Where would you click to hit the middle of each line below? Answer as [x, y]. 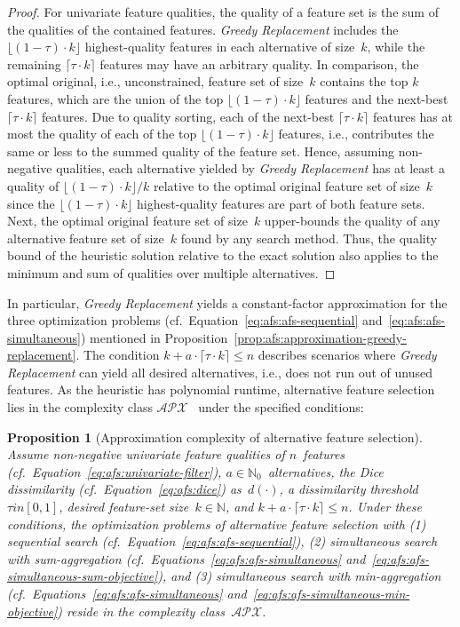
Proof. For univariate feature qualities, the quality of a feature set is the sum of [223, 12]
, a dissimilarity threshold [349, 489]
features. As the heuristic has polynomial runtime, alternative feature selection [221, 389]
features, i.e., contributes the [356, 134]
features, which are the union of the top [115, 98]
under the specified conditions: [281, 407]
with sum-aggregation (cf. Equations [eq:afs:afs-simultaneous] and [186, 558]
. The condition [118, 355]
